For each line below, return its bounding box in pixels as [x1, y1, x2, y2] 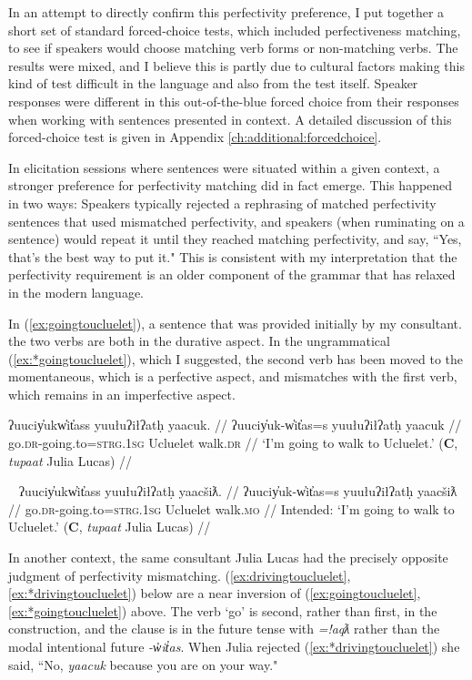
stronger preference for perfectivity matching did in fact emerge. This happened [8, 176, 453, 195]
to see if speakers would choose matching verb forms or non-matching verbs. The [8, 38, 458, 57]
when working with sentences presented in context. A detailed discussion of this [8, 109, 452, 128]
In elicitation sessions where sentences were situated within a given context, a [8, 157, 440, 177]
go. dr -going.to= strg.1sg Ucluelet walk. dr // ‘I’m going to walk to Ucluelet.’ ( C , [8, 433, 458, 452]
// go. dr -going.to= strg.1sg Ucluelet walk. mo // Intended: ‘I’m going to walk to [8, 499, 455, 518]
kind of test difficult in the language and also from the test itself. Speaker [8, 74, 418, 93]
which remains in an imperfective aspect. [8, 384, 236, 403]
